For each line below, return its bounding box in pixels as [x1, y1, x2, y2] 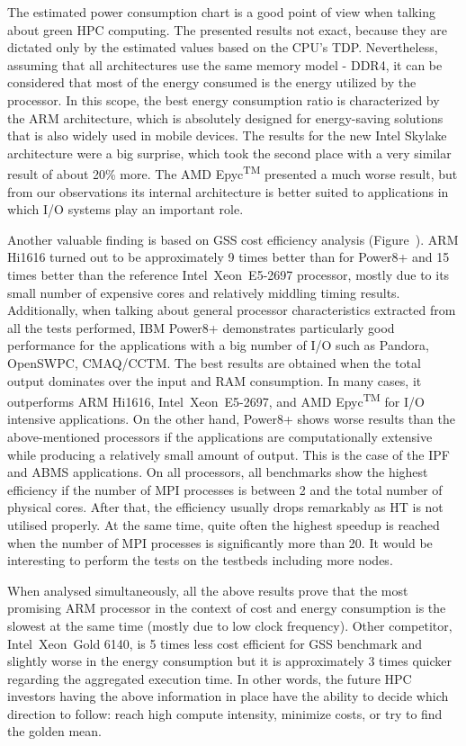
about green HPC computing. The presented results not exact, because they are [7, 20, 448, 39]
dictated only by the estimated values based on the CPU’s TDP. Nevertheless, [7, 38, 438, 57]
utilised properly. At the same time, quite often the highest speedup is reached [7, 515, 440, 534]
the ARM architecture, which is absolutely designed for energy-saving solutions [7, 108, 444, 127]
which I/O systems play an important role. [7, 200, 244, 219]
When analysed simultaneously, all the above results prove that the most [7, 580, 408, 599]
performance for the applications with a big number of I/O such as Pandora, [7, 336, 429, 355]
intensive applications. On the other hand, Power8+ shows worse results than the [7, 409, 455, 428]
